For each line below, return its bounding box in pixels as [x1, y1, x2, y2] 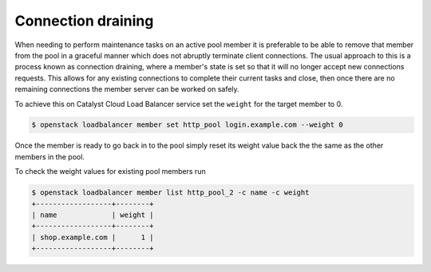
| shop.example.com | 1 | [31, 232, 155, 242]
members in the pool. [14, 152, 85, 161]
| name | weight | [31, 211, 155, 219]
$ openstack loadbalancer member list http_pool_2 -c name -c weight [31, 188, 310, 197]
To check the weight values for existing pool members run [14, 167, 207, 176]
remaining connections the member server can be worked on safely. [14, 85, 239, 94]
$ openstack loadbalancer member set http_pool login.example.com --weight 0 [31, 120, 343, 129]
